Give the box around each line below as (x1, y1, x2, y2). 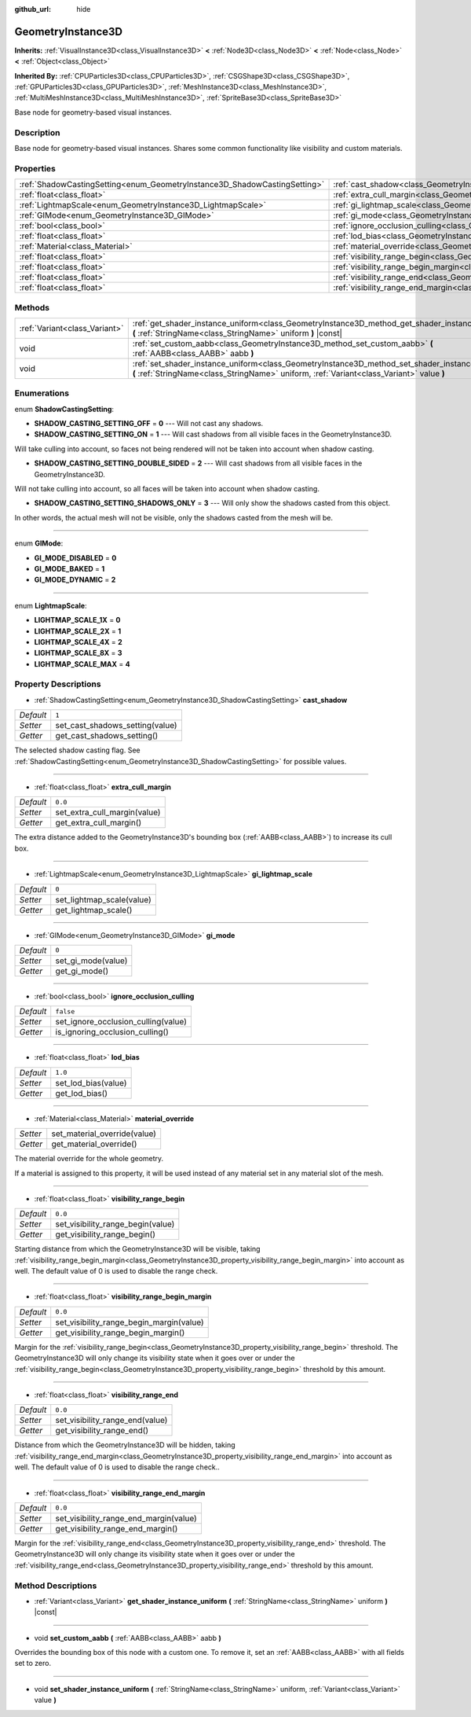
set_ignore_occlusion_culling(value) (55, 1017, 188, 1028)
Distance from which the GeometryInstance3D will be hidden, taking (14, 1440, 235, 1450)
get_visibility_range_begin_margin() (55, 1327, 185, 1338)
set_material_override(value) (51, 1128, 157, 1139)
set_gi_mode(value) (55, 955, 128, 966)
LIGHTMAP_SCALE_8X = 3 (34, 649, 122, 658)
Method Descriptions (14, 1580, 97, 1591)
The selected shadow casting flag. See (14, 745, 141, 755)
